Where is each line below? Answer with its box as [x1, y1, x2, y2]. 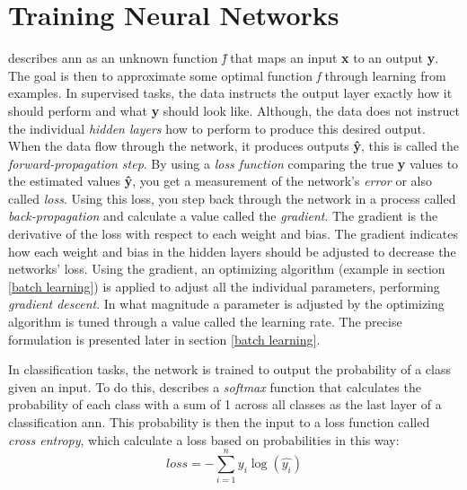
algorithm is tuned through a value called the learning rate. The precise [8, 312, 402, 331]
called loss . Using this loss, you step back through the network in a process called [8, 188, 456, 207]
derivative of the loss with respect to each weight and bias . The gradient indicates [8, 224, 458, 243]
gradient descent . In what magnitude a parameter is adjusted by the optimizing [8, 294, 445, 313]
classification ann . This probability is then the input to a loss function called [8, 413, 430, 431]
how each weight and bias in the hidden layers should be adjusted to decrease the [8, 241, 456, 260]
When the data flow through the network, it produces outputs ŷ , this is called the [8, 136, 460, 155]
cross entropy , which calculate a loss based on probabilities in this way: [8, 430, 400, 449]
